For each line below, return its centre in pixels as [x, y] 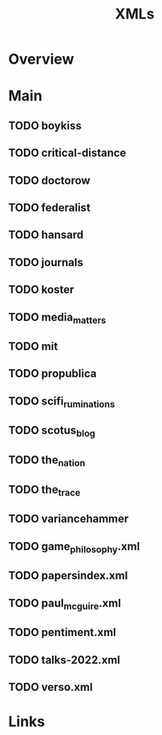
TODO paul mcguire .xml [65, 604]
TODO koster [41, 290]
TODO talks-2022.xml [64, 660]
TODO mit [33, 347]
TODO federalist [49, 207]
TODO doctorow [49, 181]
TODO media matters [57, 318]
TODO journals [46, 262]
